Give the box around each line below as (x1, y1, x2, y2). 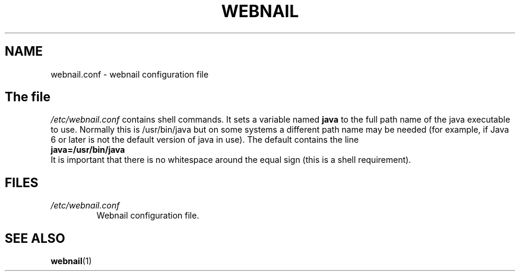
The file (5, 89, 50, 105)
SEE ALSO (5, 230, 65, 246)
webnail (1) (50, 256, 92, 267)
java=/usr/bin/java (50, 145, 125, 155)
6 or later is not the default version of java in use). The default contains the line (50, 134, 359, 145)
